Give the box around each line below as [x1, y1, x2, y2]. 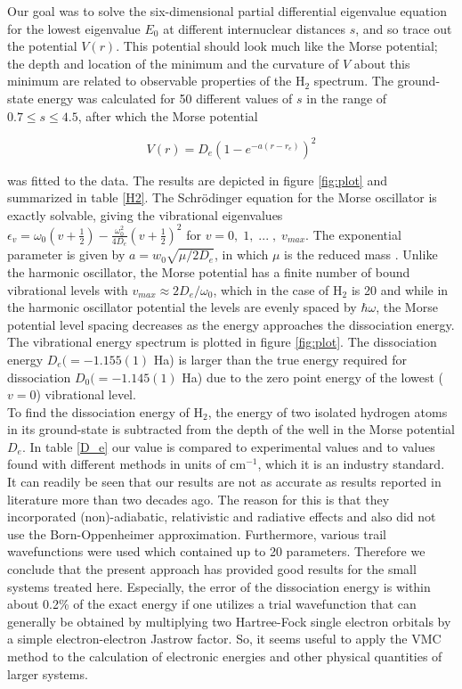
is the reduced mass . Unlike [284, 245, 438, 264]
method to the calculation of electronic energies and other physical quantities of [7, 647, 442, 665]
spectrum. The [313, 71, 393, 90]
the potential [7, 37, 77, 55]
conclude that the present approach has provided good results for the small [7, 560, 417, 578]
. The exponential [305, 225, 401, 243]
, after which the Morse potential [77, 106, 258, 125]
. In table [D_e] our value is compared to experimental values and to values [21, 437, 435, 455]
